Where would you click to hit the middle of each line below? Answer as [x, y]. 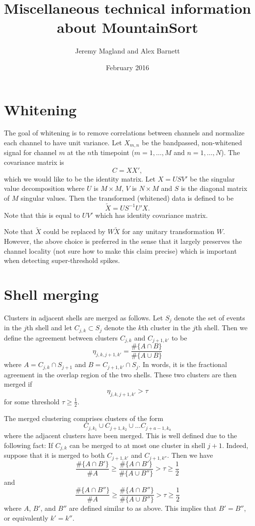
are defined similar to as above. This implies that [143, 508]
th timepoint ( [113, 152]
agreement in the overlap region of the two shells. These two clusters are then [120, 374]
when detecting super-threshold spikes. [62, 260]
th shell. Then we [221, 328]
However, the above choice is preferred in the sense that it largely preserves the [123, 241]
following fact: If [28, 445]
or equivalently [26, 517]
